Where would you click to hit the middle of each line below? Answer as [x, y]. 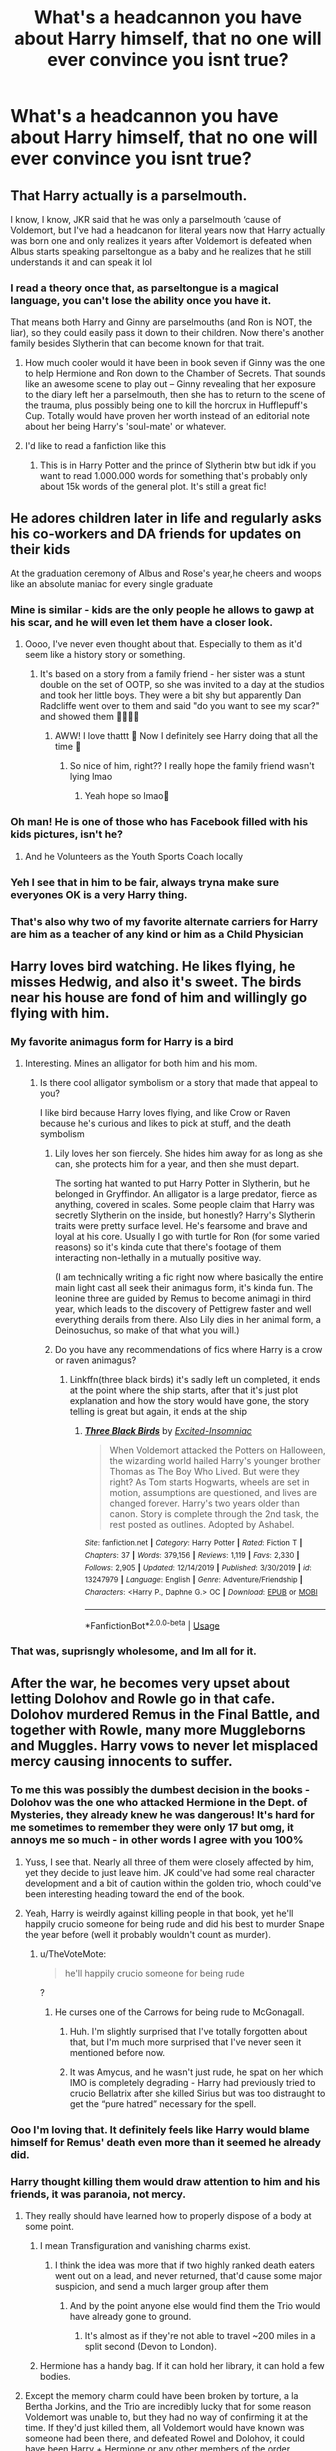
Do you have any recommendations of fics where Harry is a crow [188, 1350]
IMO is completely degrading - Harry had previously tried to [192, 2082]
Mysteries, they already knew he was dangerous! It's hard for [162, 1815]
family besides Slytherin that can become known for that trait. [137, 343]
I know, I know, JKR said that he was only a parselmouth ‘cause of [146, 219]
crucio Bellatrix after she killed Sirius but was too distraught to [197, 2093]
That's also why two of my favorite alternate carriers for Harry [164, 921]
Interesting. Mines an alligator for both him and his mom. [141, 1063]
